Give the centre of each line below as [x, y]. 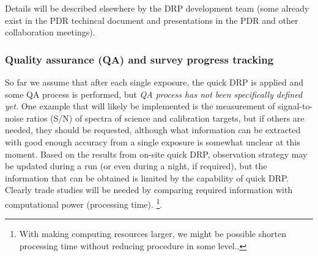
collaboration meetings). [50, 32]
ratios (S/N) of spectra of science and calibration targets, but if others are [165, 118]
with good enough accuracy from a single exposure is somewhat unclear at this [153, 141]
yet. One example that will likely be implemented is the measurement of [140, 106]
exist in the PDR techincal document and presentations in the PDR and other [152, 20]
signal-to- [295, 106]
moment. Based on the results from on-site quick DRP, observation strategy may [156, 154]
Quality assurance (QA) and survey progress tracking [139, 59]
